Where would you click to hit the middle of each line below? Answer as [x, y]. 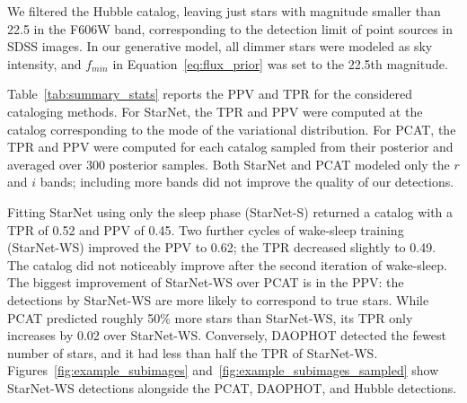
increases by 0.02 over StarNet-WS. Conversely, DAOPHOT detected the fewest [227, 335]
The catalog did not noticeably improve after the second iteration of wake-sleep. [227, 264]
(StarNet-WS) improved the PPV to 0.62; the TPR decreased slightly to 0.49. [222, 247]
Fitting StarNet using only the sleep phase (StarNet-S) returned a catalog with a [230, 211]
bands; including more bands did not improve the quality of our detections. [247, 182]
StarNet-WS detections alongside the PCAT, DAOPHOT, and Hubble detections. [232, 387]
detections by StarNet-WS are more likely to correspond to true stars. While [218, 299]
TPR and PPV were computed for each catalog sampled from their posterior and [230, 147]
